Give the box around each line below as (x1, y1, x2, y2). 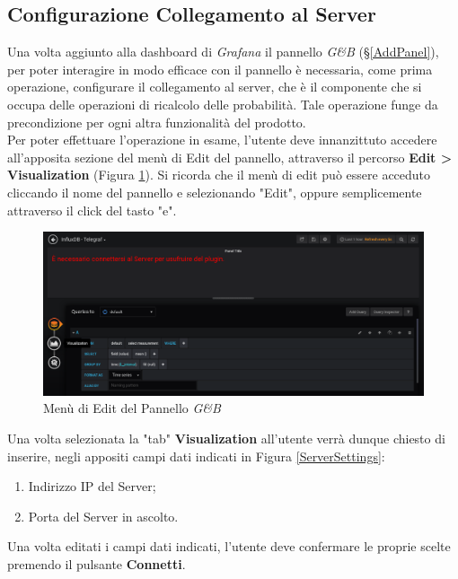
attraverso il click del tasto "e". (7, 200, 177, 219)
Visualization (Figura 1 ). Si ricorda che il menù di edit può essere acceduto (7, 165, 431, 184)
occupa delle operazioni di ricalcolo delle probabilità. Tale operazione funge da (7, 94, 438, 113)
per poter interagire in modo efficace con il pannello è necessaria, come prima (7, 59, 433, 78)
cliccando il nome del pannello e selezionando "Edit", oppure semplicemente (7, 182, 422, 201)
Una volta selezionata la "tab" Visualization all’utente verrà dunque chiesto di (7, 428, 445, 447)
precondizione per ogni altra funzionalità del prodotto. (7, 112, 306, 131)
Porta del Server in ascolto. (28, 506, 179, 525)
